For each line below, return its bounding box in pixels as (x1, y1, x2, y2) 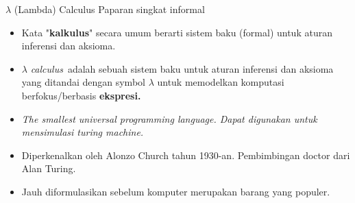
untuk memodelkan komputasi (157, 75, 284, 89)
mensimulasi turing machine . (21, 125, 144, 139)
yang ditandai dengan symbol (21, 75, 145, 89)
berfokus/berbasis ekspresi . (21, 88, 141, 102)
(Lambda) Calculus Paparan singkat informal (14, 2, 205, 16)
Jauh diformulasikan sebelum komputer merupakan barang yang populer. (21, 184, 330, 198)
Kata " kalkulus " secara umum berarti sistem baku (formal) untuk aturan (21, 25, 332, 39)
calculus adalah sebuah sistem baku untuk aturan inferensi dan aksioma (30, 61, 334, 75)
